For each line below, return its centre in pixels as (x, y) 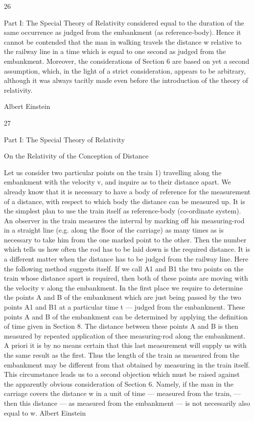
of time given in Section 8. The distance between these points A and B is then (121, 326)
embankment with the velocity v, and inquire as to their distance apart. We (117, 182)
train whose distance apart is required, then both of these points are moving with (126, 278)
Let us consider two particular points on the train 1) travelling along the (113, 172)
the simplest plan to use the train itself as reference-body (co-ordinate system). (123, 211)
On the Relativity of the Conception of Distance (76, 156)
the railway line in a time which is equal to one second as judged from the (115, 51)
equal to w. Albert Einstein (45, 412)
